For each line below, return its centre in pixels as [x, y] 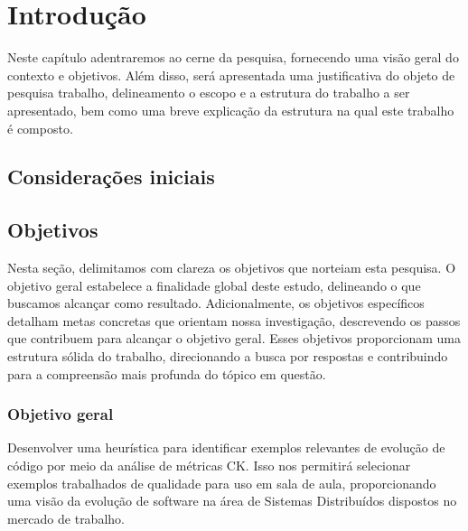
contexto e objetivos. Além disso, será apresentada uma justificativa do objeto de [231, 75]
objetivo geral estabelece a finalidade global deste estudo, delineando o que [214, 285]
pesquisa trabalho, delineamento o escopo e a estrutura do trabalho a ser [209, 93]
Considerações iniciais [111, 177]
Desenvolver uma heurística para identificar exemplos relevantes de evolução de [226, 447]
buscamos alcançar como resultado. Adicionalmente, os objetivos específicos [216, 303]
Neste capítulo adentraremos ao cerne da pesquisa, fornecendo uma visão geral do [233, 57]
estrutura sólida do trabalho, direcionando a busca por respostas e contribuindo [228, 356]
